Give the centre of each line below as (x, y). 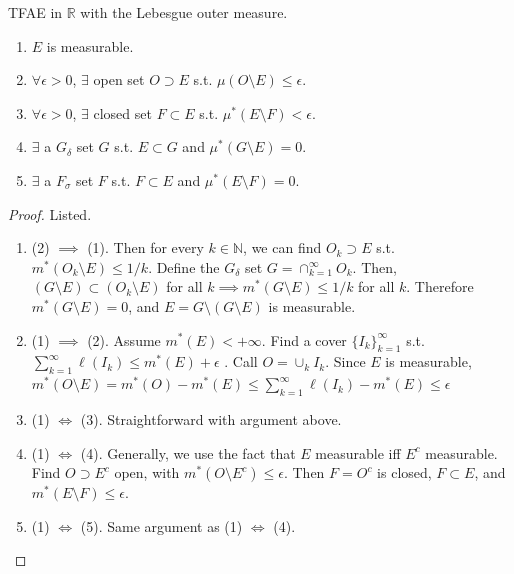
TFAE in (35, 12)
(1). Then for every (145, 247)
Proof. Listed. (50, 213)
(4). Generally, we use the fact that (188, 452)
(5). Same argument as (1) (161, 525)
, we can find (282, 247)
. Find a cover (304, 339)
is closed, (404, 472)
